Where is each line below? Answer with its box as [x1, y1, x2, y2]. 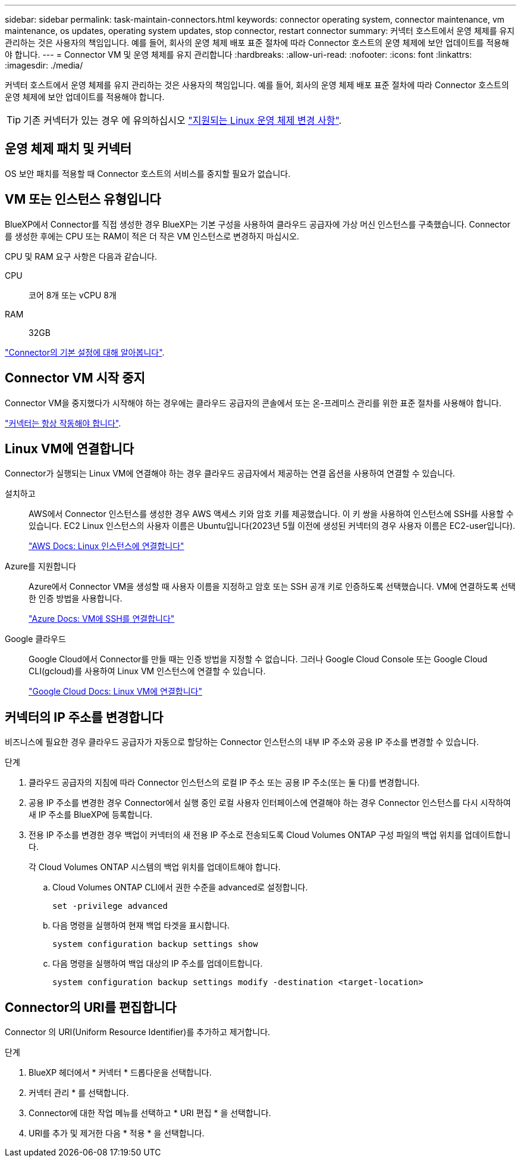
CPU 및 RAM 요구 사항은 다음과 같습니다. [5, 251, 157, 261]
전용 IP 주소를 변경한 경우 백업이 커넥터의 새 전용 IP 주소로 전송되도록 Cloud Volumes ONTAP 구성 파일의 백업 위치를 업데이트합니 [29, 830, 511, 840]
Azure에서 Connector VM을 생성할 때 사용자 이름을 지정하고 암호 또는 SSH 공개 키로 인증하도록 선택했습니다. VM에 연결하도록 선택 [29, 581, 516, 592]
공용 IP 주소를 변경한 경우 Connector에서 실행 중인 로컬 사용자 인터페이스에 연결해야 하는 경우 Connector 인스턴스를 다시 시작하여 [29, 797, 511, 808]
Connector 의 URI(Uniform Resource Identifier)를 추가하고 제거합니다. [5, 1027, 271, 1038]
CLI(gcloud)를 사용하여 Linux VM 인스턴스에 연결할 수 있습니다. [29, 666, 266, 677]
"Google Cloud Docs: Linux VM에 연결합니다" [29, 686, 202, 697]
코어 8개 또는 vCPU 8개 [29, 289, 117, 300]
